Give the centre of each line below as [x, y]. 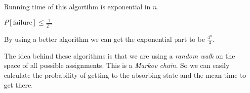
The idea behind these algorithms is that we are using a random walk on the [120, 55]
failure [22, 23]
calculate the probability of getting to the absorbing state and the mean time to [125, 75]
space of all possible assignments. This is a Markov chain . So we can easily [117, 65]
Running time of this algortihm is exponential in [77, 6]
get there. [19, 84]
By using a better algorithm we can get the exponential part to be [104, 39]
